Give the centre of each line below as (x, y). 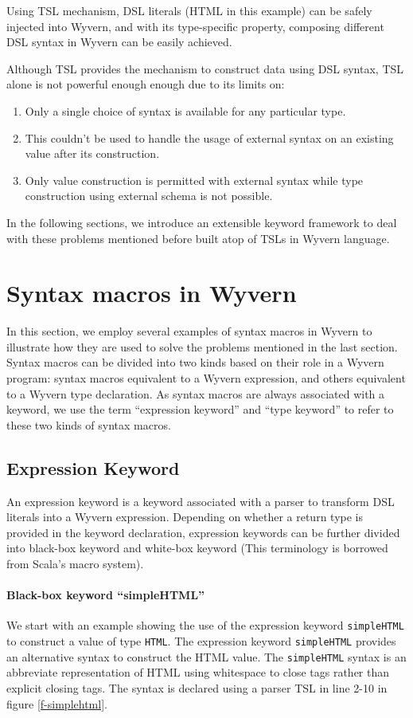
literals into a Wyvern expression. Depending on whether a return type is (185, 517)
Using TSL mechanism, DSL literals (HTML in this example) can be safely (189, 10)
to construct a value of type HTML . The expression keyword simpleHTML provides (201, 641)
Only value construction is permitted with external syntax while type (194, 180)
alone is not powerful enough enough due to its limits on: (146, 84)
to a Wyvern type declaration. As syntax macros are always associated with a (196, 393)
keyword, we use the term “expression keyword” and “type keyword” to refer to (200, 409)
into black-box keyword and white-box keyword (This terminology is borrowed (197, 548)
